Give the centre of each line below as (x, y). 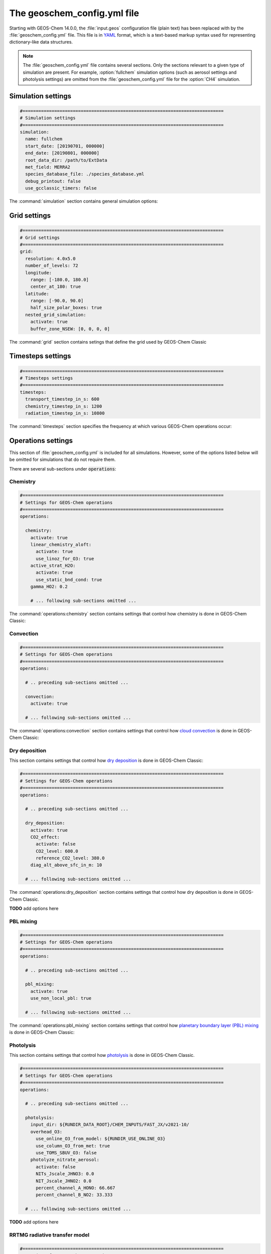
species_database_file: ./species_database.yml (85, 174)
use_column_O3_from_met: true (73, 1146)
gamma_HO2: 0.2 (49, 587)
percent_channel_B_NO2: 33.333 (74, 1195)
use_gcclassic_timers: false (61, 188)
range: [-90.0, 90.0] (57, 301)
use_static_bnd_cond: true (69, 580)
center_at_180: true (56, 287)
